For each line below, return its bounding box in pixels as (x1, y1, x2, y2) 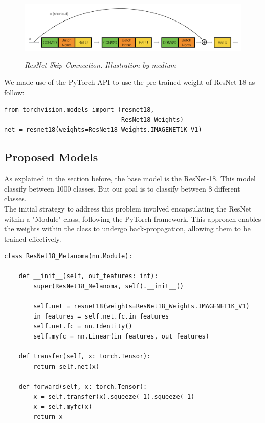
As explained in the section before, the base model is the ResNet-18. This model (4, 173, 256, 184)
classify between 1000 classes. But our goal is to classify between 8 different (4, 183, 240, 194)
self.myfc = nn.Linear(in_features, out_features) (33, 333, 209, 341)
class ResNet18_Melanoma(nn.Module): (4, 252, 132, 260)
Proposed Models (4, 149, 98, 165)
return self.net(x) (33, 363, 100, 370)
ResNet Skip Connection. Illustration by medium (25, 59, 176, 70)
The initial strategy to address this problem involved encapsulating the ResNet (4, 203, 252, 214)
